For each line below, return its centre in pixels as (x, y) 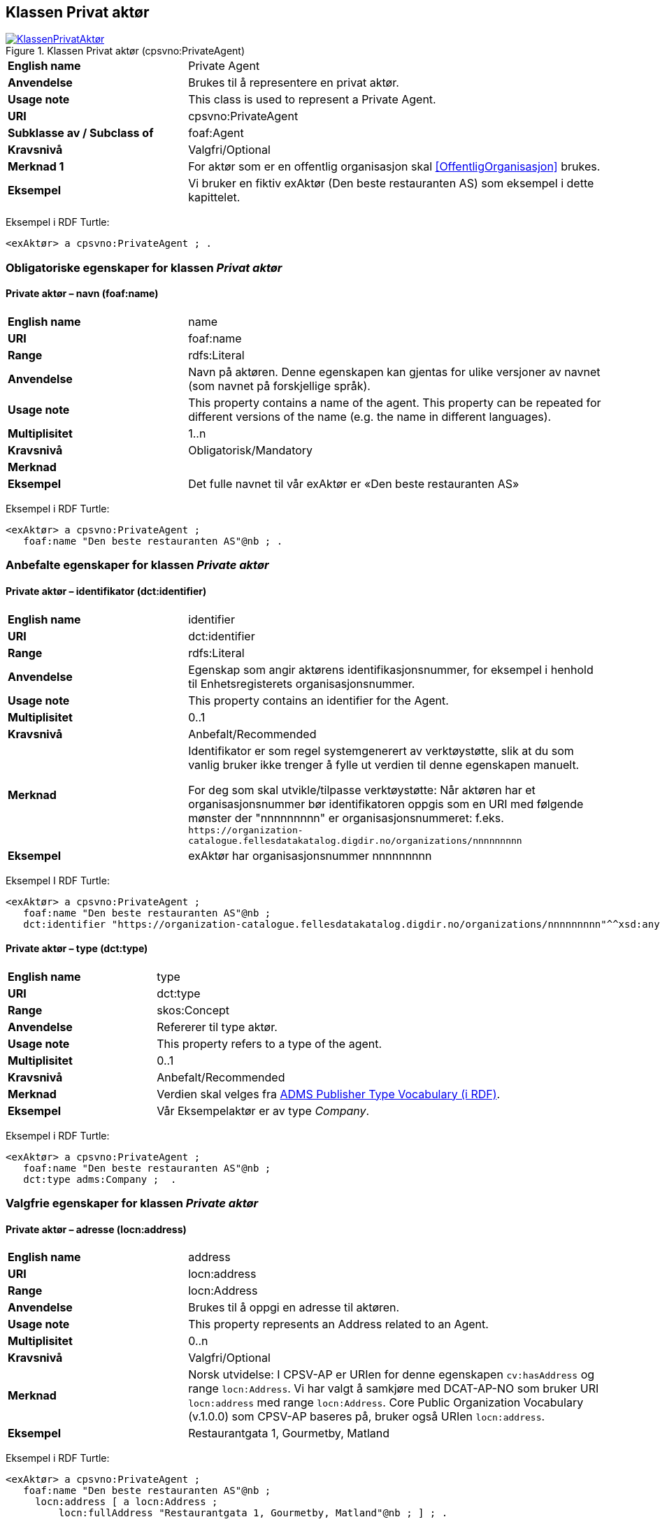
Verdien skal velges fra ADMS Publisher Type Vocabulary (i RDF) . (329, 1094)
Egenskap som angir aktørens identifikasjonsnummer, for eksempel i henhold (391, 669)
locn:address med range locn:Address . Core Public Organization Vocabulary (386, 1403)
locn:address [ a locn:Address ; (127, 1502)
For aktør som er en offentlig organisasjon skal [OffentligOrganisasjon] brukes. (394, 167)
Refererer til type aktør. (217, 1027)
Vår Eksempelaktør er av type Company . (263, 1110)
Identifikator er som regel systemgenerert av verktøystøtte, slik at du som (381, 750)
